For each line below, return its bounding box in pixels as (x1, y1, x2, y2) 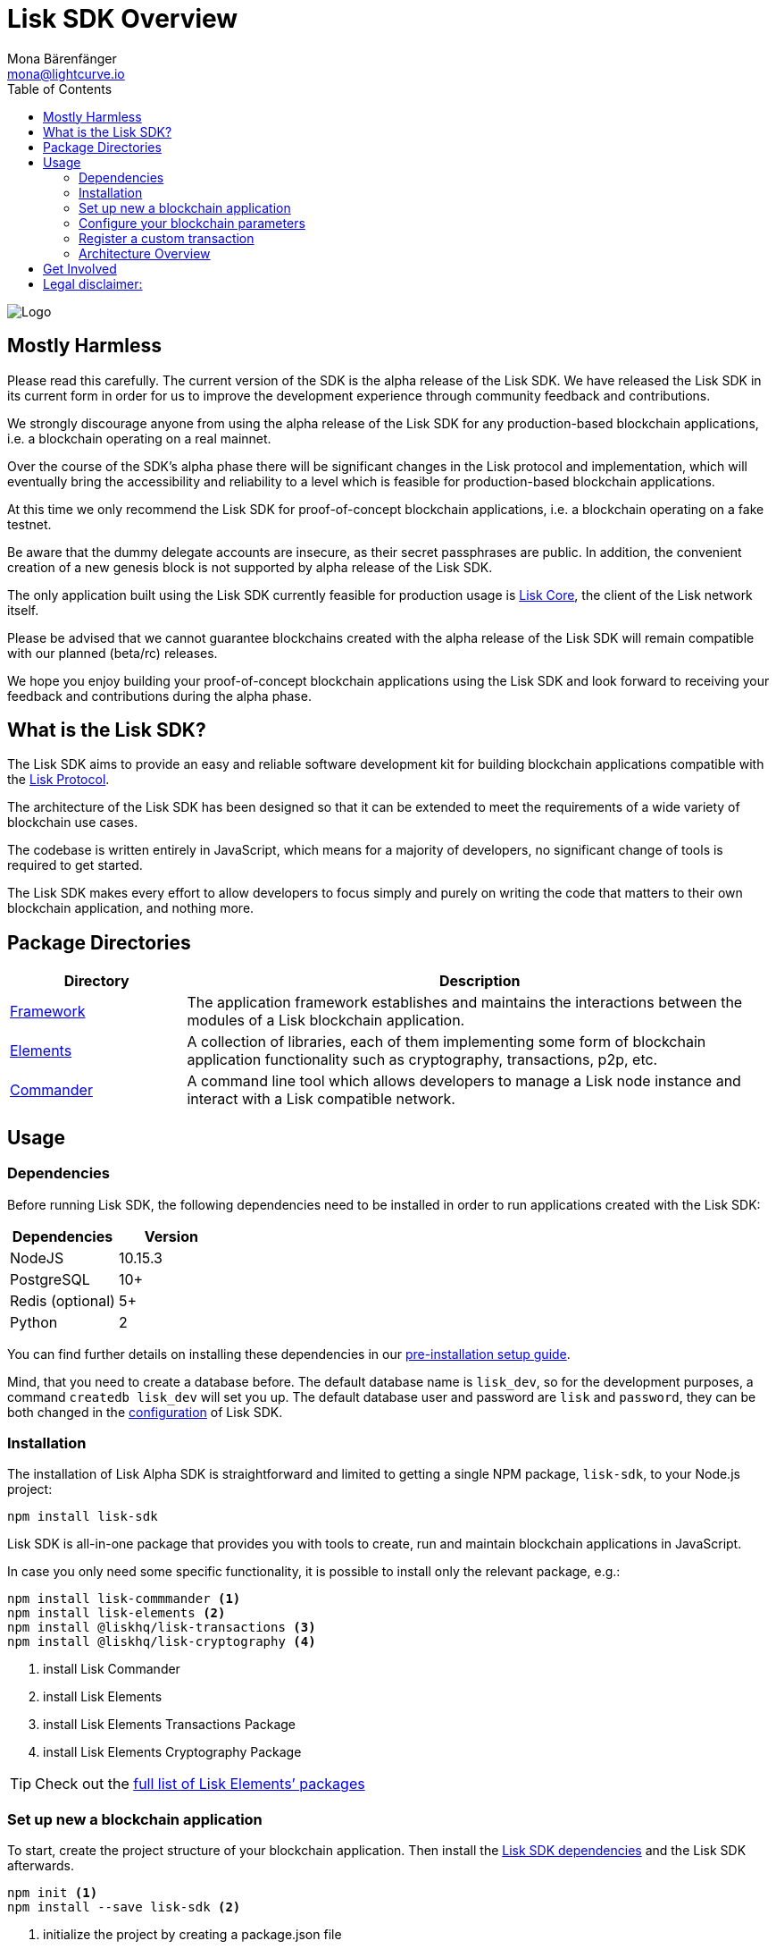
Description (438, 972, 521, 991)
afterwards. (7, 1858, 74, 1873)
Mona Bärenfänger (7, 50, 117, 66)
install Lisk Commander (43, 1661, 180, 1677)
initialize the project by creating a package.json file (43, 1927, 342, 1942)
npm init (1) (7, 1886, 98, 1900)
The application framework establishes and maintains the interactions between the (187, 993, 743, 1012)
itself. (7, 602, 39, 618)
